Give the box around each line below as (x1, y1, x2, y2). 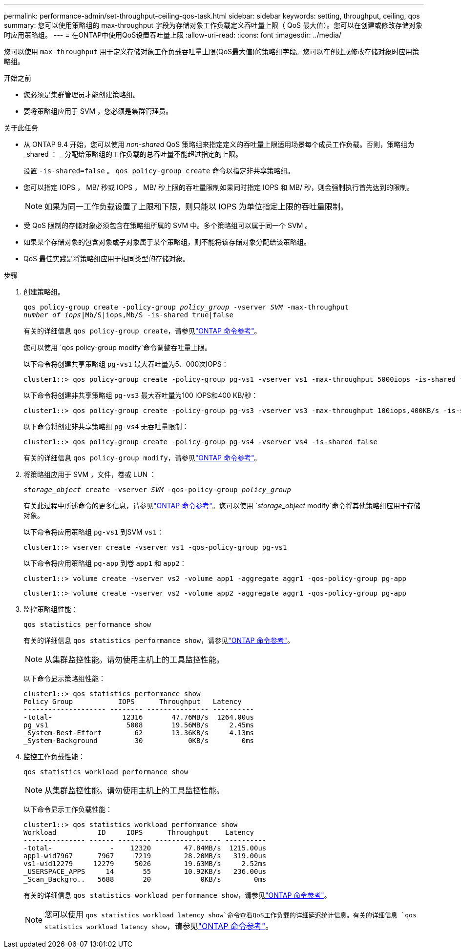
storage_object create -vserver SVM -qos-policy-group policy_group (23, 486, 291, 494)
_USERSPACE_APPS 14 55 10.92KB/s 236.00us (23, 868, 267, 875)
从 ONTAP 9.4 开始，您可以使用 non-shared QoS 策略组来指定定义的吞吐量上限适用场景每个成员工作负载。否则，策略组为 (23, 140, 415, 148)
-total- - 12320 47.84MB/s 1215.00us (23, 844, 267, 852)
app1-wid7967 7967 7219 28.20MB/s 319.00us (23, 852, 267, 860)
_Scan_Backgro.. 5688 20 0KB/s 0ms (23, 875, 267, 883)
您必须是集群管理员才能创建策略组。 (23, 90, 140, 99)
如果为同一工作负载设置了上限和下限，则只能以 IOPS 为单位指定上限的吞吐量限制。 (44, 202, 349, 211)
